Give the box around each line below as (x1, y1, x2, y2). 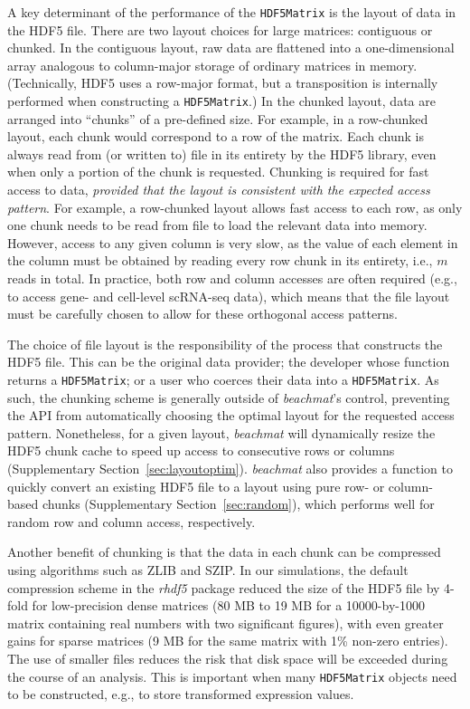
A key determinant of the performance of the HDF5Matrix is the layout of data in (7, 3, 456, 21)
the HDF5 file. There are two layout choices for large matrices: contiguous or (7, 20, 433, 39)
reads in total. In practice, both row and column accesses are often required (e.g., (7, 269, 457, 288)
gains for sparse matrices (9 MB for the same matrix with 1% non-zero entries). (7, 631, 448, 650)
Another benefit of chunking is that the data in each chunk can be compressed (7, 542, 441, 561)
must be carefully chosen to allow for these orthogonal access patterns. (7, 304, 398, 323)
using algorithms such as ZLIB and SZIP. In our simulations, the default (7, 560, 409, 579)
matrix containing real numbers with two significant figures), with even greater (7, 613, 444, 632)
